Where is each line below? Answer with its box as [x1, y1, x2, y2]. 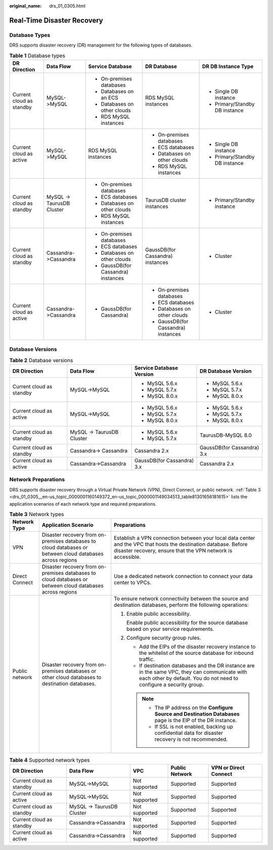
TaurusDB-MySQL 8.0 [200, 432, 252, 439]
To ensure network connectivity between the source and [114, 595, 249, 602]
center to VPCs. [114, 579, 152, 586]
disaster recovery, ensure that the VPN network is [114, 547, 233, 554]
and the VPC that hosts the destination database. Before [114, 541, 248, 548]
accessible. [114, 554, 141, 561]
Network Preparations [9, 476, 65, 483]
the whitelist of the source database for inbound [139, 650, 254, 657]
